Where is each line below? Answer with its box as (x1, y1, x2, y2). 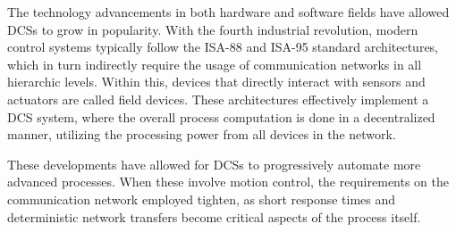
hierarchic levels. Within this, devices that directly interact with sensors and (7, 72, 426, 91)
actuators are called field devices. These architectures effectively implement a (7, 89, 429, 108)
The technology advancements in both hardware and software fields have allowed (7, 3, 450, 21)
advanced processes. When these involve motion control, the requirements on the (7, 172, 450, 191)
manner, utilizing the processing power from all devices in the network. (7, 125, 396, 144)
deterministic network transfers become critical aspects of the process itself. (7, 207, 421, 226)
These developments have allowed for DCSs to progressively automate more (7, 154, 421, 173)
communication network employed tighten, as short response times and (7, 189, 396, 208)
